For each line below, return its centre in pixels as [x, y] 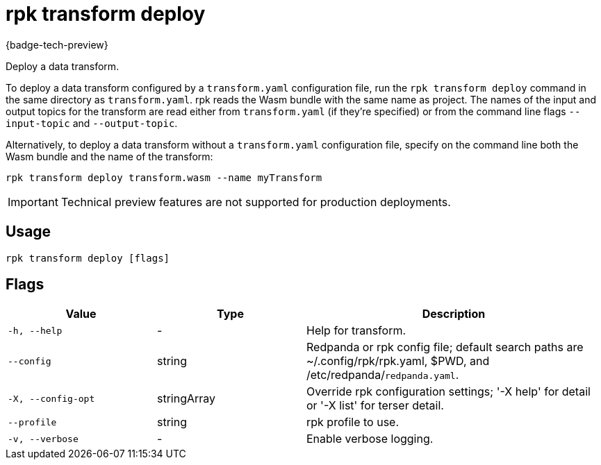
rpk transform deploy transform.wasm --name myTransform [164, 177]
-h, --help [35, 330]
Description [454, 314]
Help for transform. [356, 331]
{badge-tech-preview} [57, 44]
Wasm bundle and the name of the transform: [109, 156]
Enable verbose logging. [370, 439]
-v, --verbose [43, 439]
